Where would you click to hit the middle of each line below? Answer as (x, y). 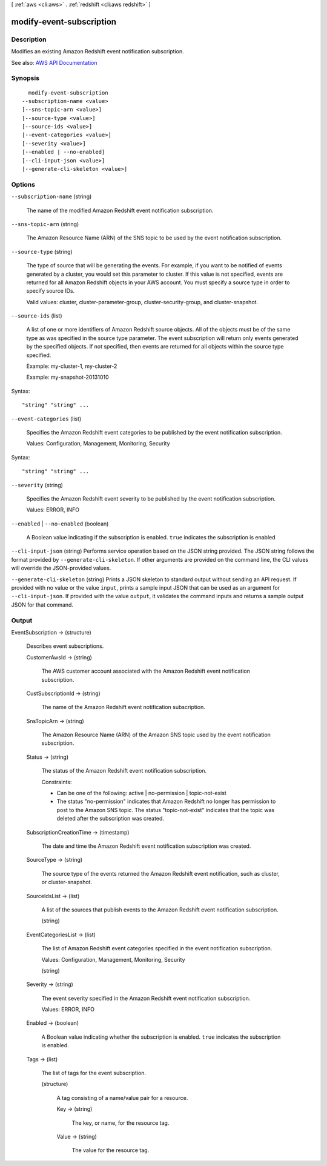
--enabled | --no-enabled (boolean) (60, 524)
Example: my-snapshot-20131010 (68, 377)
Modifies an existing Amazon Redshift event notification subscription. (97, 52)
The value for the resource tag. (111, 1150)
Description (29, 39)
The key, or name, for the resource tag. (121, 1123)
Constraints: (57, 782)
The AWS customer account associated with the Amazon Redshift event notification (146, 671)
